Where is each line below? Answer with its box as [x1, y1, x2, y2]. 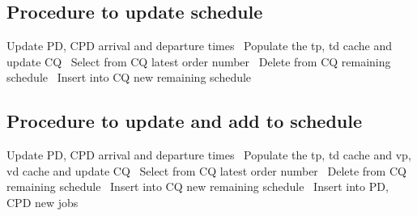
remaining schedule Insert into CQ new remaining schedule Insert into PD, [6, 178, 389, 195]
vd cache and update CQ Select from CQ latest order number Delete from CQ [6, 162, 406, 179]
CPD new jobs [6, 193, 79, 210]
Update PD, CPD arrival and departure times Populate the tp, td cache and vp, [6, 146, 411, 163]
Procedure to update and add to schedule [6, 108, 363, 133]
